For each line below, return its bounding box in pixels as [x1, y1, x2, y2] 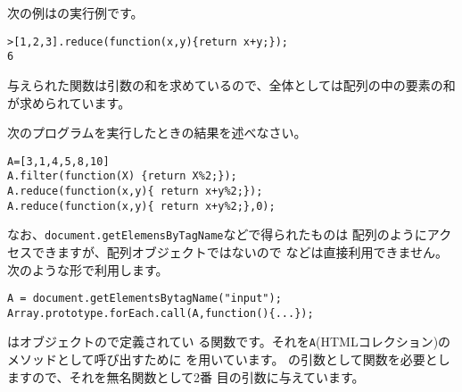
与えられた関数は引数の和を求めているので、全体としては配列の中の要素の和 [7, 75, 456, 94]
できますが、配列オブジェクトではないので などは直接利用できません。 [31, 242, 448, 261]
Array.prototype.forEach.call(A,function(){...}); [7, 306, 314, 320]
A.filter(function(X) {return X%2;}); [7, 170, 237, 183]
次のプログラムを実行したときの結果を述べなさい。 [7, 123, 307, 142]
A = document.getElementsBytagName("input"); [7, 292, 282, 305]
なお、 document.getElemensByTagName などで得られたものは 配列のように [7, 225, 427, 244]
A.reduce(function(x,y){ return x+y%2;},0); [7, 199, 276, 213]
